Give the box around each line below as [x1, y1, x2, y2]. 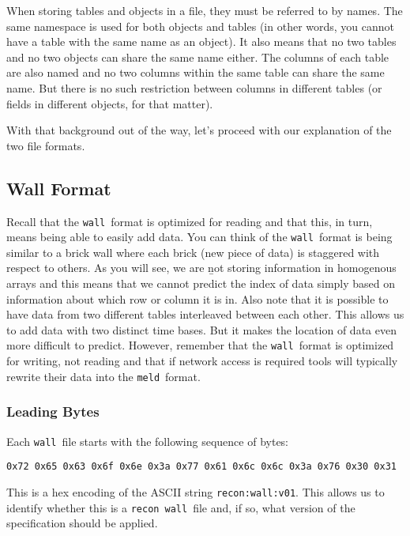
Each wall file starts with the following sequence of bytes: [6, 432, 289, 449]
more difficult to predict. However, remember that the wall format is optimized [6, 337, 394, 353]
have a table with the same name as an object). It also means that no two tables [6, 33, 397, 50]
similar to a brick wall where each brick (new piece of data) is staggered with [6, 243, 380, 260]
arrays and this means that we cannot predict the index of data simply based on [6, 275, 396, 292]
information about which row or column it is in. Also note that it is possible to [6, 290, 389, 307]
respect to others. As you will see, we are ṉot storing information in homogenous [6, 259, 397, 276]
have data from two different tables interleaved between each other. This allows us [6, 306, 404, 323]
